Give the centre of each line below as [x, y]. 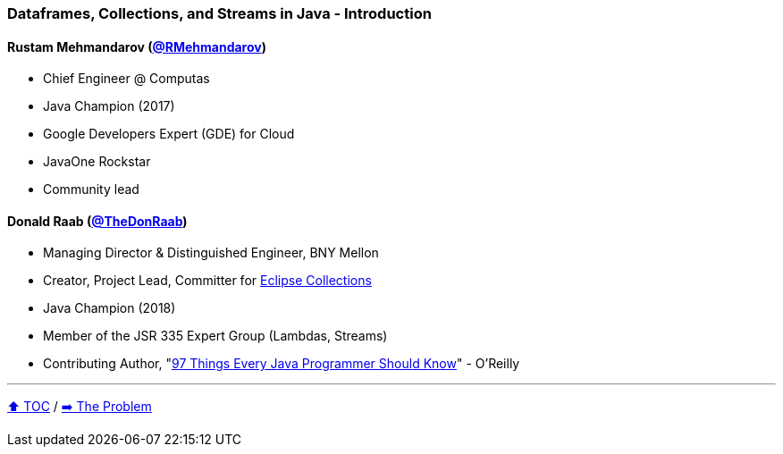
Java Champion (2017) [109, 106]
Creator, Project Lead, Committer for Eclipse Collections [207, 281]
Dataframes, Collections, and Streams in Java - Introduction [219, 13]
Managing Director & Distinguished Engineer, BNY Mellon [211, 253]
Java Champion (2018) [109, 308]
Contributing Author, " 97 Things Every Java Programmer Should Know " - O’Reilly [282, 364]
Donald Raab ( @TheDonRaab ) [97, 221]
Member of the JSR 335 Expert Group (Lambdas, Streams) [215, 336]
